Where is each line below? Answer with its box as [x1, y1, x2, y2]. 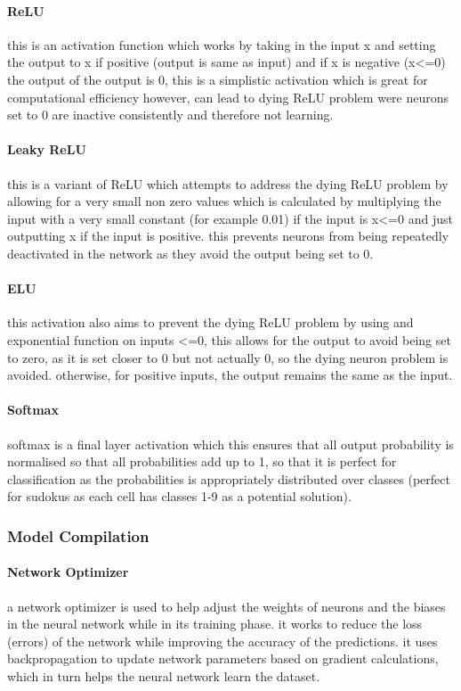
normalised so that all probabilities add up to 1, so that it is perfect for [7, 452, 397, 471]
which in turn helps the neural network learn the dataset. [7, 666, 320, 685]
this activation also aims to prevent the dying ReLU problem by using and [7, 313, 414, 332]
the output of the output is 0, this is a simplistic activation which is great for [7, 70, 428, 88]
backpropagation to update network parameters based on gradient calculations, [7, 649, 439, 668]
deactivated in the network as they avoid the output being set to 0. [7, 243, 374, 262]
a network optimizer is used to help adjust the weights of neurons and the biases [7, 596, 446, 615]
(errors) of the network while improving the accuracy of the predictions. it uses [7, 631, 438, 650]
